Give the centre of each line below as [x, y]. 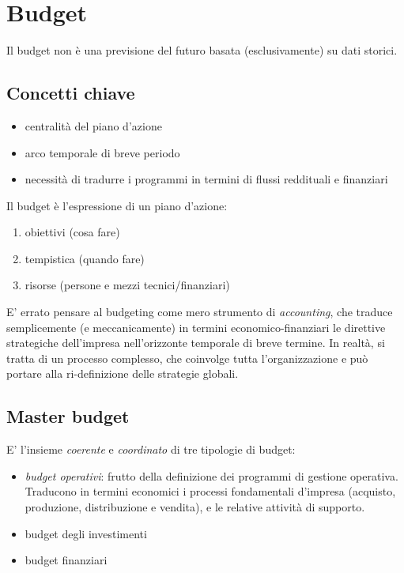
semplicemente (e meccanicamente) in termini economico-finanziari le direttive [196, 327]
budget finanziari [66, 560]
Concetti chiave [71, 93]
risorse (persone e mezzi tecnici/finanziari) [127, 285]
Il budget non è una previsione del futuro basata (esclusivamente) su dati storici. [202, 50]
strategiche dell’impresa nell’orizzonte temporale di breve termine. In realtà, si [196, 343]
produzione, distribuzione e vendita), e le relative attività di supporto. [195, 507]
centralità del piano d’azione [93, 125]
